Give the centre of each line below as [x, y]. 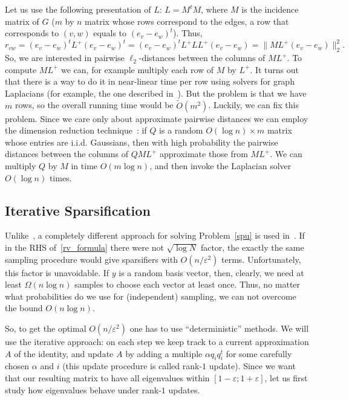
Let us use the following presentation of [78, 9]
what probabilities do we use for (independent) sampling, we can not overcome [151, 296]
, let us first [286, 377]
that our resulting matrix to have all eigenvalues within [107, 377]
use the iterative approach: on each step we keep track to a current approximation [157, 341]
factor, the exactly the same [252, 247]
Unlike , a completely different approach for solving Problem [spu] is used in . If [155, 235]
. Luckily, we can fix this [253, 105]
